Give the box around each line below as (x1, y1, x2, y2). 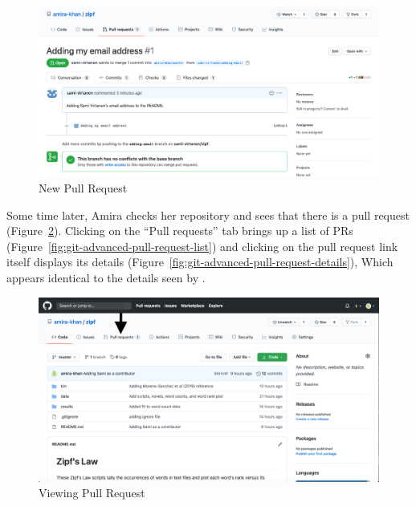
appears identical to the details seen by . (6, 269, 206, 285)
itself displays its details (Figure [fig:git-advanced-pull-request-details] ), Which (6, 253, 394, 270)
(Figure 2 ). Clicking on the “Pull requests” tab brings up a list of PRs (6, 222, 353, 239)
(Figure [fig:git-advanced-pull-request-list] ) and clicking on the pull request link (6, 237, 398, 254)
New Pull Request (39, 180, 128, 196)
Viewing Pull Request (39, 484, 145, 501)
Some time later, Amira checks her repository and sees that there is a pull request (6, 206, 410, 223)
